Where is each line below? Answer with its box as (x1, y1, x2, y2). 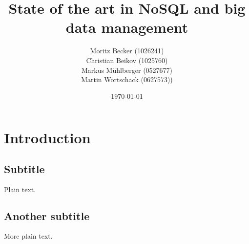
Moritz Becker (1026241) (90, 45, 164, 56)
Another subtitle (4, 208, 90, 223)
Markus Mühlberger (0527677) (81, 65, 173, 75)
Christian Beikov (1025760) (86, 55, 168, 65)
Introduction (4, 128, 91, 148)
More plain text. (4, 231, 53, 241)
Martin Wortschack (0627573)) (81, 74, 173, 85)
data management (65, 17, 188, 37)
